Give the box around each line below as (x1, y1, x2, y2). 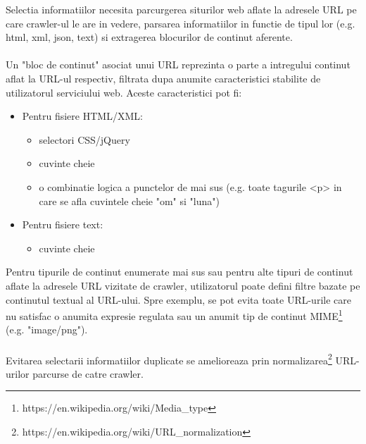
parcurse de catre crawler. (32, 366, 144, 381)
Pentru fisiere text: (22, 217, 103, 232)
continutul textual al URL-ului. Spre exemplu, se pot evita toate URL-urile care (6, 292, 351, 307)
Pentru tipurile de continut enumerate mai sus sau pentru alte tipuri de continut (6, 264, 353, 279)
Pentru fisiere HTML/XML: (22, 109, 143, 123)
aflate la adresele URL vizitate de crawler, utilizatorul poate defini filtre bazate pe (6, 278, 360, 292)
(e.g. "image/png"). (6, 322, 88, 337)
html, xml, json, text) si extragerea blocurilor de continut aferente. (6, 30, 293, 44)
